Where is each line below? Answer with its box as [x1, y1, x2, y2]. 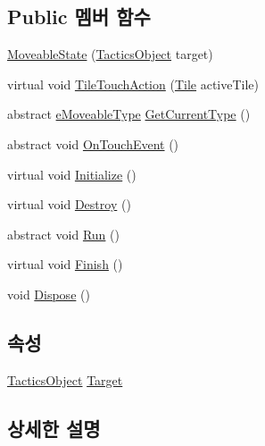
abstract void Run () [7, 224, 120, 243]
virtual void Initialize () [7, 164, 137, 183]
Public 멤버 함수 [7, 3, 151, 30]
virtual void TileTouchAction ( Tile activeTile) [7, 74, 260, 93]
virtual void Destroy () [7, 195, 131, 214]
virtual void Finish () [7, 255, 123, 273]
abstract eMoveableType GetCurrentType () [7, 105, 251, 123]
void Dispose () [7, 284, 90, 303]
